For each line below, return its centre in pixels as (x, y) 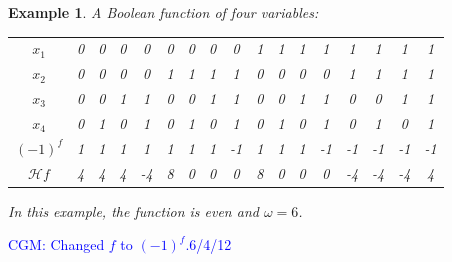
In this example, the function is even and (133, 210)
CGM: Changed (56, 244)
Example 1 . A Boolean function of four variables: (163, 12)
